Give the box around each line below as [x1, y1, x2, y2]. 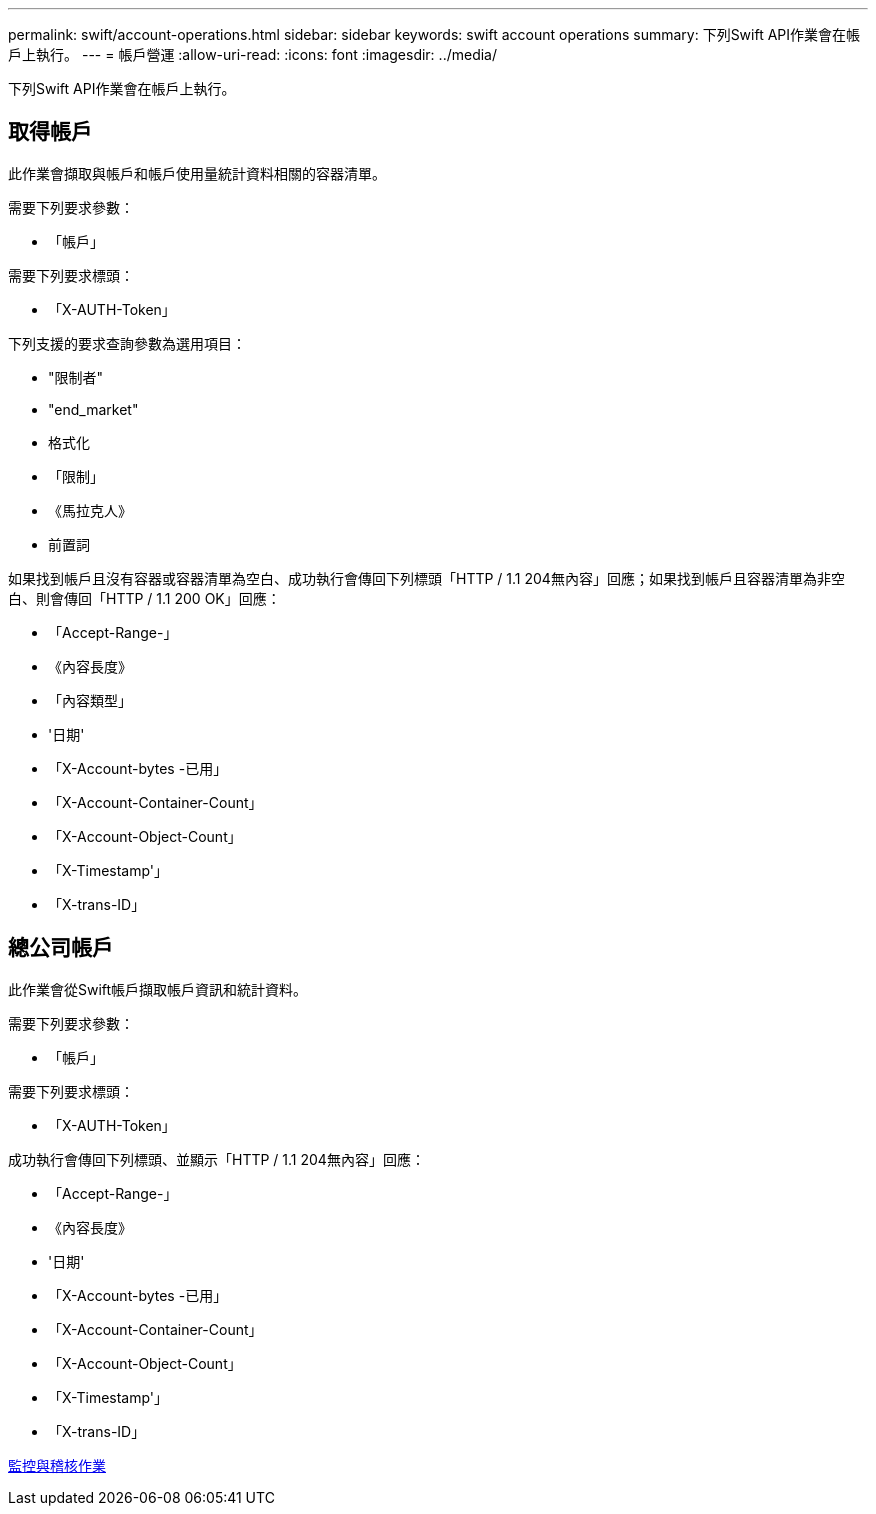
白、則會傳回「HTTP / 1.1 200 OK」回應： [8, 589, 281, 607]
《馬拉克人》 [48, 501, 132, 519]
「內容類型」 [48, 691, 132, 709]
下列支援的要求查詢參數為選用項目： [8, 334, 246, 352]
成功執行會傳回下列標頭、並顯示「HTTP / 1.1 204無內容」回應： [8, 1150, 425, 1168]
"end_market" [48, 400, 139, 418]
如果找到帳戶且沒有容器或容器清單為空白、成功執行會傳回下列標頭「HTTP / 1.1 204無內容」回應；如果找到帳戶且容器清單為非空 [8, 569, 845, 587]
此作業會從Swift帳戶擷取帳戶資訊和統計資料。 [8, 980, 308, 998]
